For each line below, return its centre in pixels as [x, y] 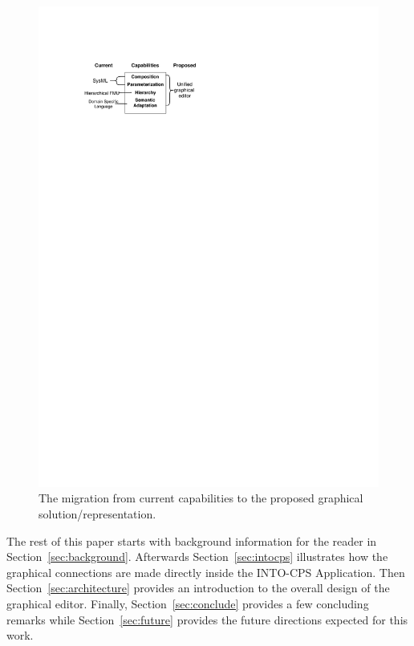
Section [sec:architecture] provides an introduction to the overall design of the [198, 588]
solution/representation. [97, 514]
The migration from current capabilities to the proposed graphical [201, 498]
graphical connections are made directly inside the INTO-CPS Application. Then [206, 572]
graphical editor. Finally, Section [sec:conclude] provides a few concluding [188, 604]
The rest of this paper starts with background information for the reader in [192, 540]
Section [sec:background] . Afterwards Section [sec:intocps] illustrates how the [197, 557]
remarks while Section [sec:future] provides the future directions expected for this [207, 619]
